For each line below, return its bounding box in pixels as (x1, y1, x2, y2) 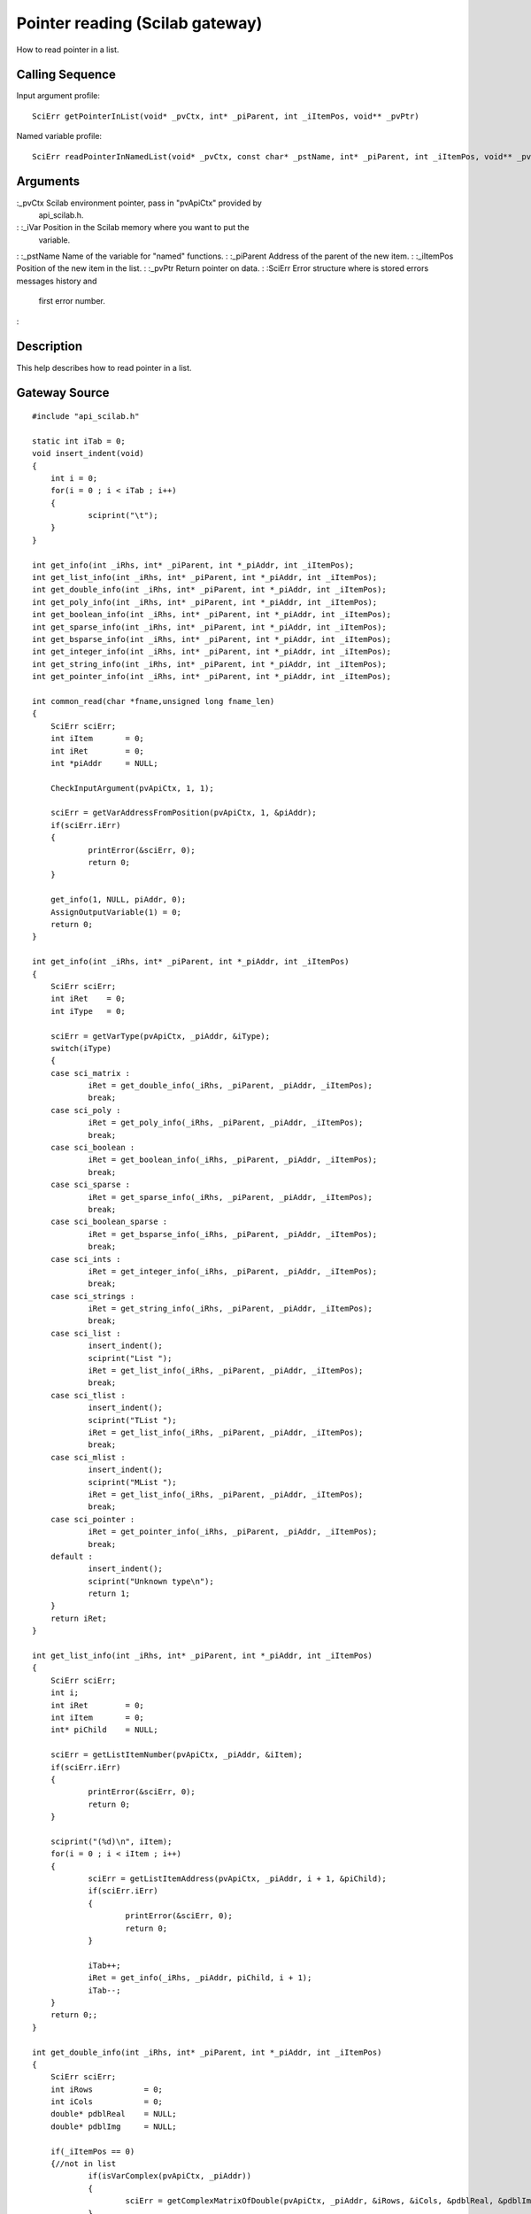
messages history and (16, 275, 97, 286)
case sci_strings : (50, 1291, 135, 1301)
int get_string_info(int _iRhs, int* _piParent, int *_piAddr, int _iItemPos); (32, 659, 387, 669)
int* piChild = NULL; (50, 1725, 158, 1735)
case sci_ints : (50, 1254, 121, 1264)
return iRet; (50, 1613, 107, 1623)
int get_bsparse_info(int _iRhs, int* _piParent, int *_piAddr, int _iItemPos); (32, 634, 392, 644)
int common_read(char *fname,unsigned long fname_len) (32, 696, 275, 706)
